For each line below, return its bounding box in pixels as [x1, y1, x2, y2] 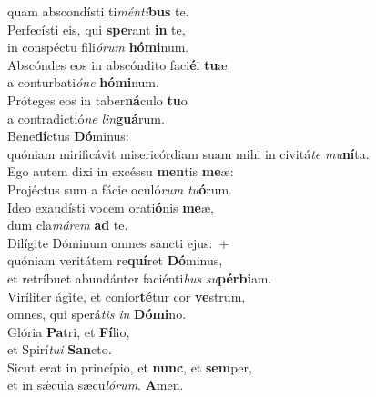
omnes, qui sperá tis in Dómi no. [7, 304, 187, 323]
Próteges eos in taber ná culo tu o [7, 90, 188, 109]
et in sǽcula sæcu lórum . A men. [7, 375, 184, 394]
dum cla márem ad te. [7, 215, 128, 234]
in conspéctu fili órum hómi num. [7, 37, 189, 56]
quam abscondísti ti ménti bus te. [7, 2, 189, 20]
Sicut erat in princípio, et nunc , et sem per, [7, 357, 252, 376]
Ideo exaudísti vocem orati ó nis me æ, [7, 197, 214, 216]
